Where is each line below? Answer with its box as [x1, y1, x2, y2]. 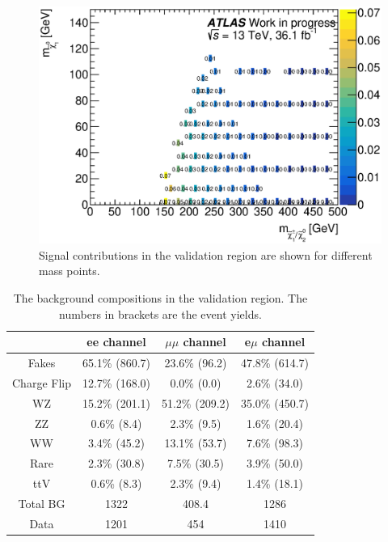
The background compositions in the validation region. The [13, 289, 308, 306]
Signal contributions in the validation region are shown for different [39, 246, 373, 263]
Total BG [18, 494, 65, 511]
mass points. [39, 262, 100, 279]
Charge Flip [12, 374, 71, 391]
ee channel [86, 333, 146, 350]
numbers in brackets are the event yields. [59, 305, 262, 322]
